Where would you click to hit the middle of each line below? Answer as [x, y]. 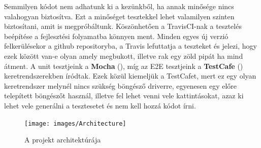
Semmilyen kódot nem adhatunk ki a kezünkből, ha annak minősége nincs [119, 6]
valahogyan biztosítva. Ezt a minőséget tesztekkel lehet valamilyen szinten [119, 16]
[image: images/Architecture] [75, 123]
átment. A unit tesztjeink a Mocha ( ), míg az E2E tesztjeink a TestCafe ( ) [124, 66]
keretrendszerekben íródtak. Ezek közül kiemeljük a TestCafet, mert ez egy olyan [130, 76]
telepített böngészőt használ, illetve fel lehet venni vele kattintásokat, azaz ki [124, 96]
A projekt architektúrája [63, 140]
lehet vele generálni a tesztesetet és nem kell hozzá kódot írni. [100, 105]
